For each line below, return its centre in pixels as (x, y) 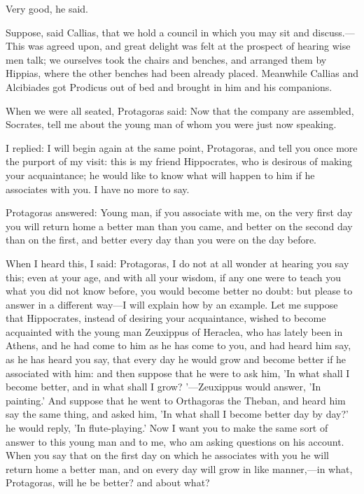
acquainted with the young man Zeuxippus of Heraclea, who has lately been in (174, 331)
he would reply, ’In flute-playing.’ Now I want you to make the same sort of (167, 428)
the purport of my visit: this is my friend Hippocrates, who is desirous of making (179, 161)
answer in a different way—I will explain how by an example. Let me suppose (172, 304)
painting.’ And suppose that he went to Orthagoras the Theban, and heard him (176, 400)
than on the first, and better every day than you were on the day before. (161, 240)
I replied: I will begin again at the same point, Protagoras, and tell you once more (182, 147)
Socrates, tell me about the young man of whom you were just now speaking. (171, 124)
